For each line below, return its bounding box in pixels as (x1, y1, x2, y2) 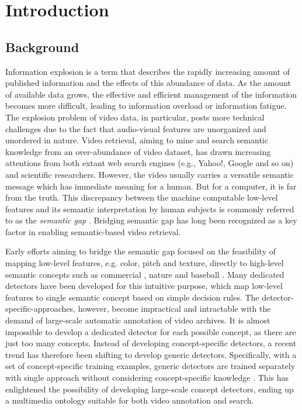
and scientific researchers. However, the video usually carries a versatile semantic (5, 168, 294, 180)
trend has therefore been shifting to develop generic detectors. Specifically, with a (5, 348, 297, 360)
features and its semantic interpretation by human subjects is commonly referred (5, 202, 294, 215)
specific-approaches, (5, 302, 75, 315)
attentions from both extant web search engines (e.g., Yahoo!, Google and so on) (5, 157, 294, 169)
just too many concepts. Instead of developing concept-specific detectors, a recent (5, 337, 297, 349)
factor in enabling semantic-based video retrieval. (5, 225, 181, 237)
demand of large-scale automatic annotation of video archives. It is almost (5, 314, 270, 326)
